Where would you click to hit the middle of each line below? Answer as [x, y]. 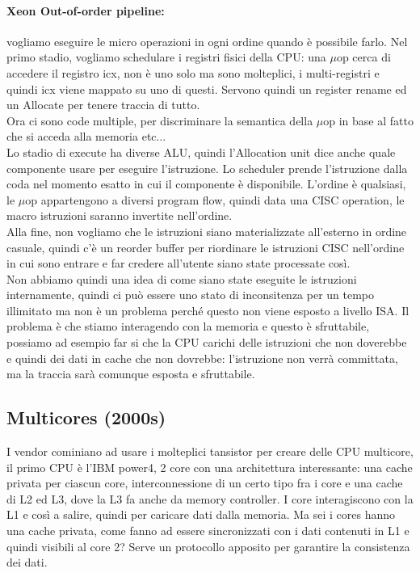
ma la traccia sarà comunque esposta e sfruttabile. [131, 374]
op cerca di [363, 57]
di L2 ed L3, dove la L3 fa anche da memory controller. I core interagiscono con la [210, 498]
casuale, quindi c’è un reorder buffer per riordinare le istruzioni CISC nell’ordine [206, 247]
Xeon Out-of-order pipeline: [86, 10]
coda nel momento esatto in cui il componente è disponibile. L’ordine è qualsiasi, [206, 184]
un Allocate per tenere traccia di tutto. [103, 105]
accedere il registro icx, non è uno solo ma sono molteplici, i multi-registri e [193, 72]
